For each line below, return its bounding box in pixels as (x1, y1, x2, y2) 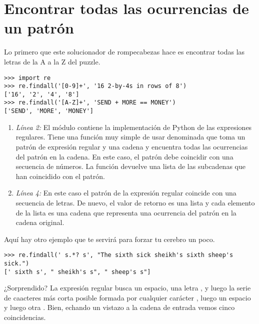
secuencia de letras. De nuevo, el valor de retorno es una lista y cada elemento (15, 197, 255, 207)
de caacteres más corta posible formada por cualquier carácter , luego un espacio (4, 292, 251, 302)
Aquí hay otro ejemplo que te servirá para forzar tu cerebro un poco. (4, 233, 215, 244)
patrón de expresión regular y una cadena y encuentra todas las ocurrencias (15, 141, 248, 151)
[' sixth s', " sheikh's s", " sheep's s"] (4, 268, 151, 275)
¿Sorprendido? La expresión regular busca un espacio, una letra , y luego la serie (4, 282, 251, 293)
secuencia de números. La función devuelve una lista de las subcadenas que (15, 161, 245, 171)
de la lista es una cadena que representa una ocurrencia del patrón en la (15, 207, 236, 217)
